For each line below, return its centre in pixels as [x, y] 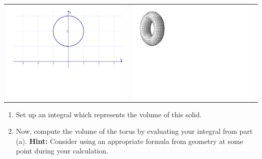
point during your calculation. [62, 151]
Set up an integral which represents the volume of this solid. [109, 114]
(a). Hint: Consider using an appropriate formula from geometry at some [129, 141]
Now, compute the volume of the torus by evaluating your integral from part [134, 131]
